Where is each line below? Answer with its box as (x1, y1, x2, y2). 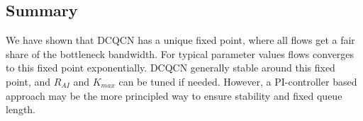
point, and (6, 74, 51, 88)
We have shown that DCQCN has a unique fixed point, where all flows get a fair (6, 33, 355, 47)
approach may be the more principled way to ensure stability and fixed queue (6, 88, 342, 103)
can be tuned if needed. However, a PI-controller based (118, 74, 357, 88)
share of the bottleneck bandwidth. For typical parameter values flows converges (6, 46, 354, 61)
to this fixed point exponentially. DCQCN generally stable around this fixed (6, 60, 335, 75)
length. (6, 102, 36, 117)
